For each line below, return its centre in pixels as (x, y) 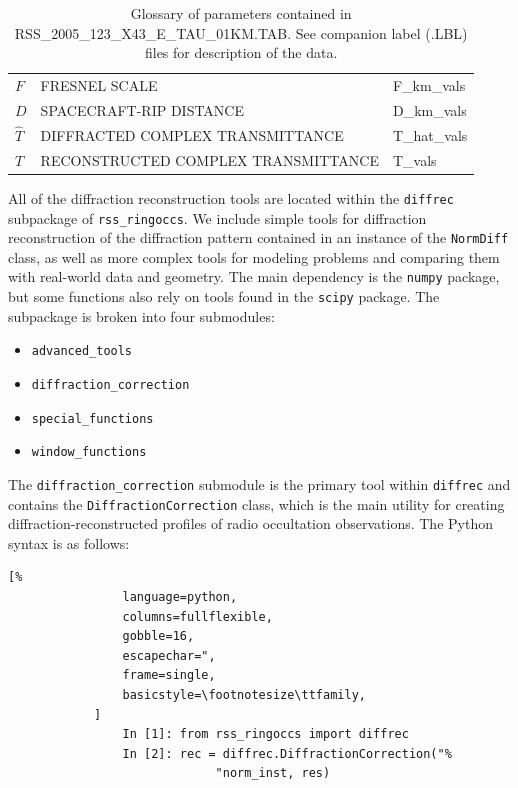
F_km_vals (429, 85)
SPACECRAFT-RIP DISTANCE (142, 109)
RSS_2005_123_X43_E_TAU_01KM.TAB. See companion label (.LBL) (241, 32)
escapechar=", (169, 655)
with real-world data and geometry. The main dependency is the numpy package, (254, 276)
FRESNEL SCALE (99, 85)
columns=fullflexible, (197, 616)
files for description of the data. (241, 52)
